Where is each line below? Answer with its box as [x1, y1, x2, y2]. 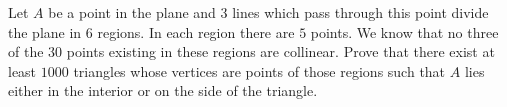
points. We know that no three [310, 21, 499, 42]
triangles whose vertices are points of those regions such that [73, 60, 446, 81]
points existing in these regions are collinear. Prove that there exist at [66, 41, 495, 62]
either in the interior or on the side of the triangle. [8, 80, 318, 101]
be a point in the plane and [48, 2, 216, 22]
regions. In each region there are [97, 21, 295, 42]
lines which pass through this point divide [232, 2, 489, 22]
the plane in [8, 21, 82, 42]
